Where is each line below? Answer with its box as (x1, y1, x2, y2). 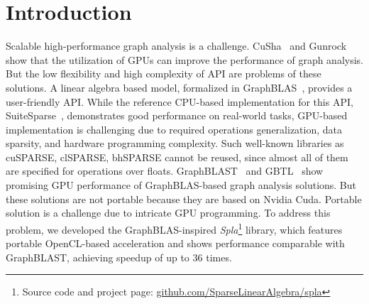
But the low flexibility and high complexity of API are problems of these (6, 66, 321, 81)
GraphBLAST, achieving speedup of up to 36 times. (6, 249, 232, 264)
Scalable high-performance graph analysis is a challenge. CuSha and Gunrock (6, 38, 347, 53)
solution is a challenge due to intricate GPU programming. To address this (6, 205, 331, 220)
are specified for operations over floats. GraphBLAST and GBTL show (6, 163, 324, 178)
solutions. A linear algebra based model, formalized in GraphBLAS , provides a (6, 80, 353, 94)
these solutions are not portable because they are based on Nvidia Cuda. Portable (6, 191, 362, 206)
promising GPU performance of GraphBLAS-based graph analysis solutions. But (6, 178, 357, 192)
